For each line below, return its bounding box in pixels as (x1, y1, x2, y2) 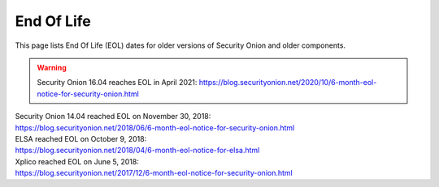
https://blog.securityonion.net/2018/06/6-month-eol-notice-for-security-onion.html (15, 122, 295, 133)
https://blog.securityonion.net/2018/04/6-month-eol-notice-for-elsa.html (15, 146, 260, 155)
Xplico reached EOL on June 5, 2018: (15, 156, 140, 166)
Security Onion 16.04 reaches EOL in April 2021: (37, 78, 198, 87)
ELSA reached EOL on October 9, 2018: (15, 134, 147, 143)
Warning (37, 62, 67, 72)
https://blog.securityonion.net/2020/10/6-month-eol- (198, 78, 377, 87)
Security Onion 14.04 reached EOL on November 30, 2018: (15, 112, 211, 121)
